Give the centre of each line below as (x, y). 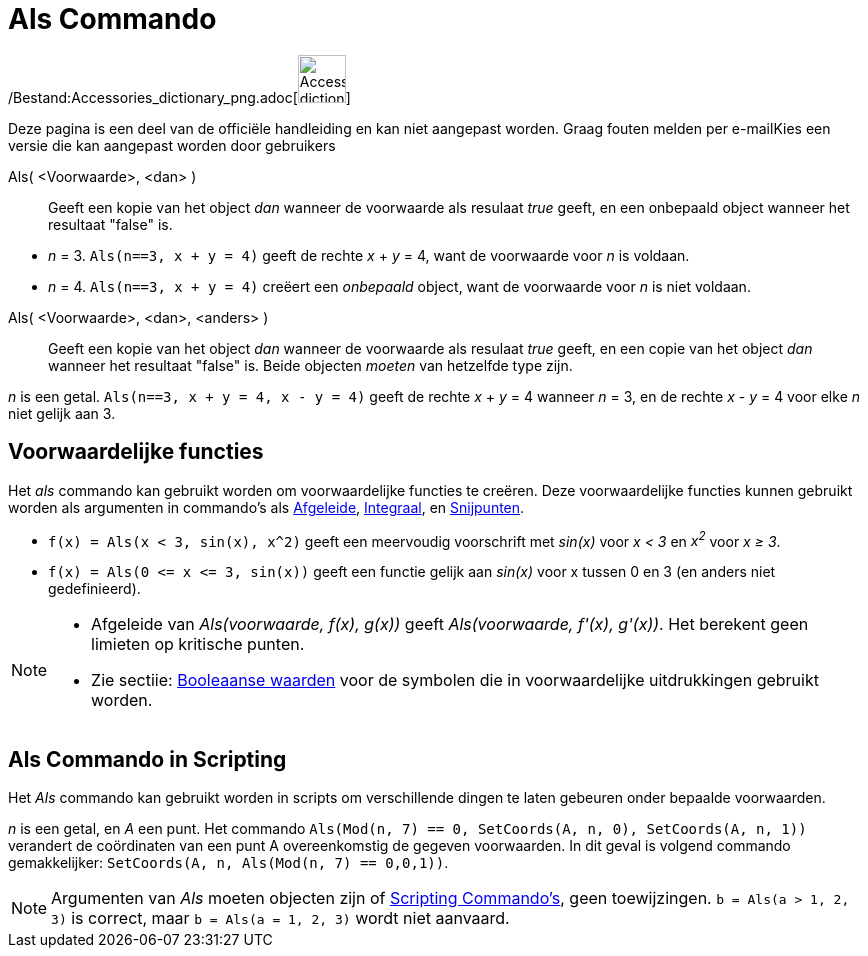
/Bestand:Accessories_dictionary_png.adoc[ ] (179, 97)
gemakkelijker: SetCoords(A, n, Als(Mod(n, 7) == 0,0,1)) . (228, 863)
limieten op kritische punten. (198, 644)
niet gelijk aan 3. (62, 413)
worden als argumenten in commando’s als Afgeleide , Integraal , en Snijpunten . (266, 507)
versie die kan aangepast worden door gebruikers (172, 145)
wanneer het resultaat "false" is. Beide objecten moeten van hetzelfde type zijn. (310, 365)
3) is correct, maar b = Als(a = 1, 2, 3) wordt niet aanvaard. (280, 918)
